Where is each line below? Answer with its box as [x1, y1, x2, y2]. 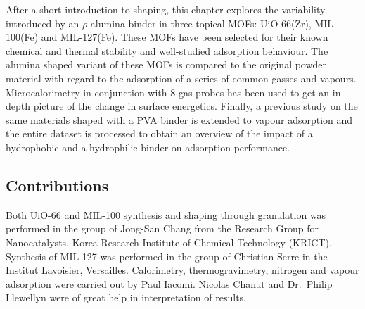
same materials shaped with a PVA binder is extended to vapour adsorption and [6, 112, 353, 127]
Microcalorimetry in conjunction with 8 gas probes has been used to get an [6, 84, 330, 99]
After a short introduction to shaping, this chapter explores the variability [6, 2, 326, 16]
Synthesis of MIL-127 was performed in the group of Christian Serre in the [6, 248, 328, 263]
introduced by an [6, 15, 79, 30]
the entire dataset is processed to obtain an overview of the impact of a [6, 126, 313, 141]
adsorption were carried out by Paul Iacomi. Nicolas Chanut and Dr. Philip [6, 276, 333, 291]
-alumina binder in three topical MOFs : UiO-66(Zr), [87, 15, 312, 30]
